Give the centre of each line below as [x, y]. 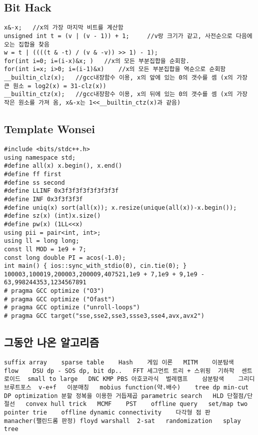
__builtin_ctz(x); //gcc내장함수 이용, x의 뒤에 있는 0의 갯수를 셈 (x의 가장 [126, 94]
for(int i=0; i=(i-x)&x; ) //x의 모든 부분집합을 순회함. [97, 61]
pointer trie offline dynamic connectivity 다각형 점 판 [107, 412]
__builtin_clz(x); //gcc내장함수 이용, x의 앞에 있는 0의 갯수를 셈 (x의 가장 [126, 78]
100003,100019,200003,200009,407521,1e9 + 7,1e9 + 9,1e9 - [104, 274]
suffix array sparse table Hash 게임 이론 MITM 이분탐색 [119, 362]
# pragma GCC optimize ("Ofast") [59, 299]
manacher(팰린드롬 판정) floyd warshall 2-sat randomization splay [122, 421]
